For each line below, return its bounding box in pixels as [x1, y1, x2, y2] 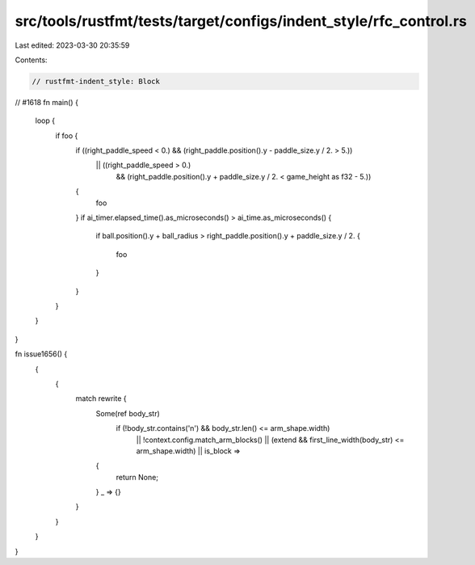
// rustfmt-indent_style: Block [32, 77, 161, 86]
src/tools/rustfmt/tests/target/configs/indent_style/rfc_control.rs [15, 12, 468, 30]
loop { [35, 116, 56, 125]
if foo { [55, 130, 78, 141]
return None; [116, 472, 159, 482]
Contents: [15, 55, 48, 65]
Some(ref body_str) [95, 408, 161, 418]
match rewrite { [75, 394, 127, 403]
